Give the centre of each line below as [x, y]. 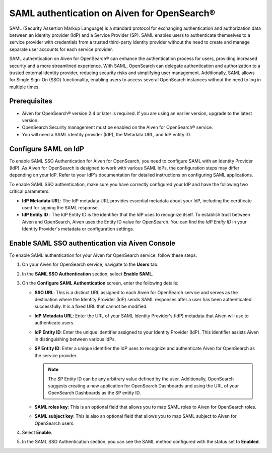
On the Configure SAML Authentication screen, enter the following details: [100, 283]
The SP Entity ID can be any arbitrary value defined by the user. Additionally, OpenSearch [141, 379]
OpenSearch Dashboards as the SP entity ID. [94, 393]
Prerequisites [31, 101]
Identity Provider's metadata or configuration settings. [78, 229]
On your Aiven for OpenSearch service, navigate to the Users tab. [90, 264]
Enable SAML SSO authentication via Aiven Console [92, 243]
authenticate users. [55, 323]
